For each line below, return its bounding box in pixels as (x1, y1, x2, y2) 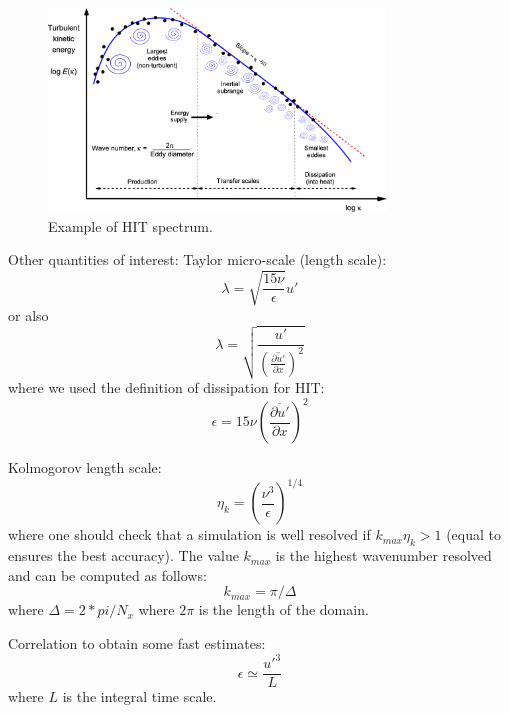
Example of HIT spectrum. (48, 215, 213, 236)
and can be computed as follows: (8, 564, 207, 585)
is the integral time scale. (62, 686, 217, 707)
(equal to (446, 524, 501, 545)
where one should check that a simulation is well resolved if (8, 524, 371, 545)
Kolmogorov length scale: (8, 457, 162, 478)
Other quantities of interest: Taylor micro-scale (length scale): (8, 249, 387, 270)
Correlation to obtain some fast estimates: (8, 633, 266, 653)
